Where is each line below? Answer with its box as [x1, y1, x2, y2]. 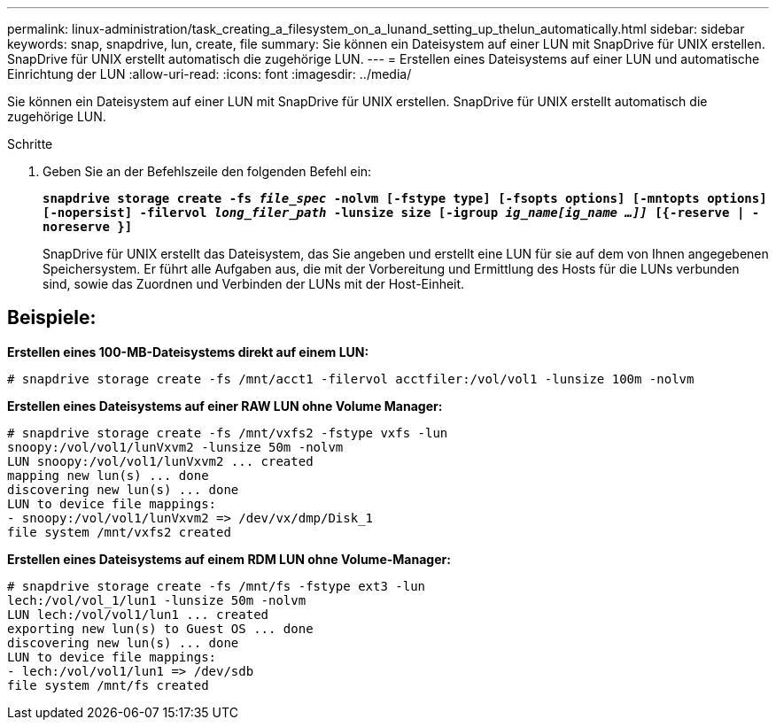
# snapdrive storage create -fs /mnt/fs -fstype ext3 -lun [7, 578, 426, 593]
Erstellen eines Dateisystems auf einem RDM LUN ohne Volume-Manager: [7, 551, 451, 567]
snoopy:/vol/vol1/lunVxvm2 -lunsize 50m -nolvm [7, 439, 344, 454]
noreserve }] [43, 220, 133, 234]
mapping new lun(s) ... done [7, 468, 209, 483]
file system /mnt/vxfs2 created [7, 524, 231, 539]
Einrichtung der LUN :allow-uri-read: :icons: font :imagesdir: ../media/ [7, 66, 412, 81]
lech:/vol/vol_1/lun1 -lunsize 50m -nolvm [7, 592, 307, 607]
